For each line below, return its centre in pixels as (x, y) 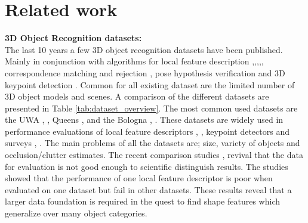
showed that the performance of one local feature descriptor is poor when (139, 178)
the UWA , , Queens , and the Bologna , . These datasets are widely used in (144, 120)
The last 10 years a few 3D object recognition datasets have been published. (144, 49)
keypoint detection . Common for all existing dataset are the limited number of (150, 84)
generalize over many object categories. (76, 213)
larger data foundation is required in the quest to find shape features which (142, 201)
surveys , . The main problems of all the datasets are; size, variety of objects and (153, 143)
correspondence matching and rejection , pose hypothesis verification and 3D (145, 72)
